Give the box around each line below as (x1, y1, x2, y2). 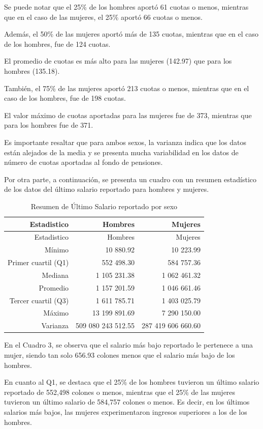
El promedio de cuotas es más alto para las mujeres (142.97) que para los (4, 55, 232, 66)
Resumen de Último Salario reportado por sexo (30, 201, 178, 211)
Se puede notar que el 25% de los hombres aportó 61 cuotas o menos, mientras (4, 2, 249, 12)
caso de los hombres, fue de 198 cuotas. (4, 93, 126, 103)
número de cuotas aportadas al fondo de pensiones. (4, 157, 163, 167)
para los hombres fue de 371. (4, 120, 93, 130)
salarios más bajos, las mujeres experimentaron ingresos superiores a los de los (4, 406, 247, 417)
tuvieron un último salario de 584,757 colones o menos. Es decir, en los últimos (4, 396, 250, 407)
